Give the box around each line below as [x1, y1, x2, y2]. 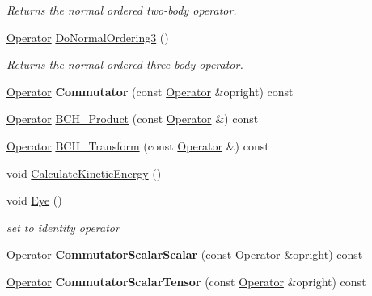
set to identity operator [6, 218, 120, 235]
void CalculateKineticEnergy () [6, 164, 162, 181]
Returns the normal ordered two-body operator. [6, 2, 237, 18]
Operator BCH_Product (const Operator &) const [6, 110, 259, 127]
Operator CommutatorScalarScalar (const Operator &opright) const [6, 246, 363, 263]
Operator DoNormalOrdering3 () [6, 28, 169, 45]
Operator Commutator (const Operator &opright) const [6, 82, 294, 99]
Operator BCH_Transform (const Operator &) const [6, 137, 269, 154]
